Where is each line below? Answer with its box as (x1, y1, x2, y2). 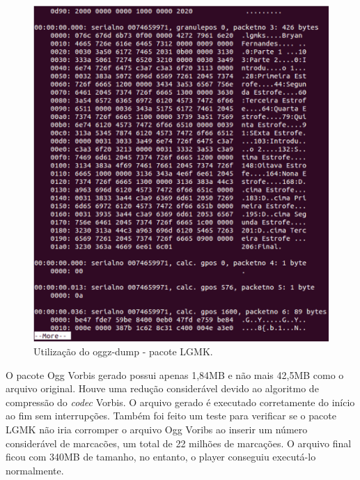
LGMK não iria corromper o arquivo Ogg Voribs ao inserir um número (6, 421, 308, 436)
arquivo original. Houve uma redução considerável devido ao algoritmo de (6, 381, 319, 396)
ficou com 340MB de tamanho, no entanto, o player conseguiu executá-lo (6, 449, 316, 464)
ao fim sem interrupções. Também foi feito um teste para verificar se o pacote (6, 408, 336, 423)
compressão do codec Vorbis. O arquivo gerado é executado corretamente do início (6, 394, 355, 409)
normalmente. (6, 463, 64, 477)
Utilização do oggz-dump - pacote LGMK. (33, 344, 213, 358)
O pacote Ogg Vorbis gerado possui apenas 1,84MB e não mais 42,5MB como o (6, 367, 344, 382)
